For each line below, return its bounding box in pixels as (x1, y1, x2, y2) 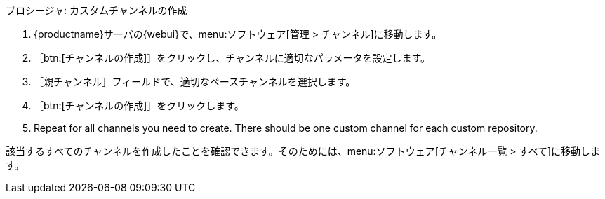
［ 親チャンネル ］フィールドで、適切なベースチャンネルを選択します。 (34, 76, 356, 88)
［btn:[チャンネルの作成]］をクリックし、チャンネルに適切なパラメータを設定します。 (34, 52, 431, 64)
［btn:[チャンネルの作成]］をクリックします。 (34, 99, 244, 111)
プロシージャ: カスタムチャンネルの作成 (6, 4, 187, 16)
